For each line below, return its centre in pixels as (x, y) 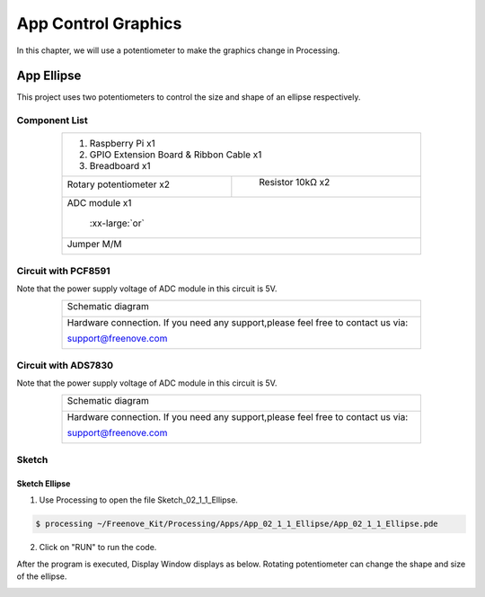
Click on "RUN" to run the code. (98, 548)
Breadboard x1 (120, 165)
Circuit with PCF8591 (64, 271)
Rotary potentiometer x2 (119, 184)
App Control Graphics (99, 23)
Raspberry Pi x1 (123, 143)
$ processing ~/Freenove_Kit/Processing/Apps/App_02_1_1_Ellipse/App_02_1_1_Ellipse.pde (237, 524)
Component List (53, 120)
